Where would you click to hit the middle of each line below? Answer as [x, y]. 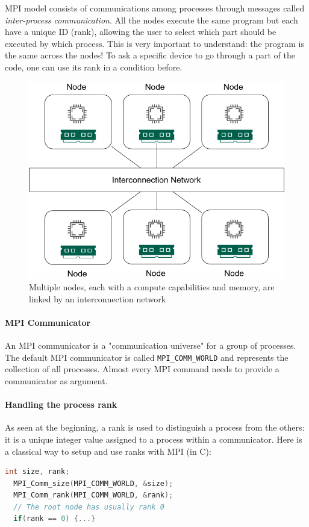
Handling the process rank [61, 404]
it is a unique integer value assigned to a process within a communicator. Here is [154, 439]
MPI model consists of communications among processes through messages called [155, 8]
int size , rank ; [37, 472]
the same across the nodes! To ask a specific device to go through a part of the [150, 55]
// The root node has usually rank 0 [89, 507]
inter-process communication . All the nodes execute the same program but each [151, 20]
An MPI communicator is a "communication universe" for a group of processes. [151, 345]
